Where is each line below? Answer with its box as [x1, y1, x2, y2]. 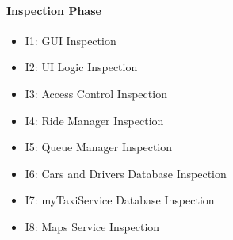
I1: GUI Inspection [25, 32, 116, 48]
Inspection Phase [6, 2, 101, 18]
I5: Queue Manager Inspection [25, 139, 173, 155]
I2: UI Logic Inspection [25, 59, 138, 75]
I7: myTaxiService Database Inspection [25, 192, 215, 208]
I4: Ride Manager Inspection [25, 112, 164, 128]
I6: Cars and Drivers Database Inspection [25, 165, 227, 181]
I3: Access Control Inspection [25, 85, 167, 101]
